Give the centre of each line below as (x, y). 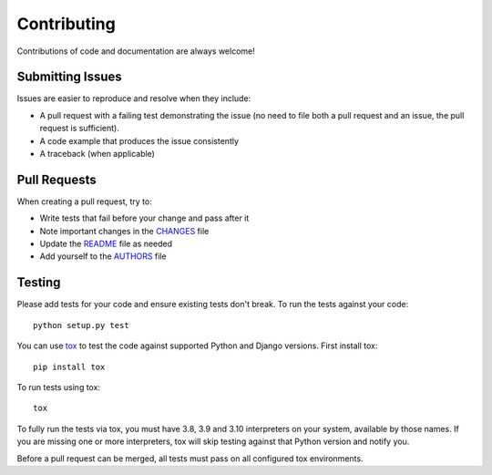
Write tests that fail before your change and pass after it (144, 218)
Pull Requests (56, 179)
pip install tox (69, 367)
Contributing (66, 24)
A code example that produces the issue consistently (139, 140)
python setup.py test (81, 325)
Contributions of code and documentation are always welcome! (136, 51)
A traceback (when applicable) (97, 154)
